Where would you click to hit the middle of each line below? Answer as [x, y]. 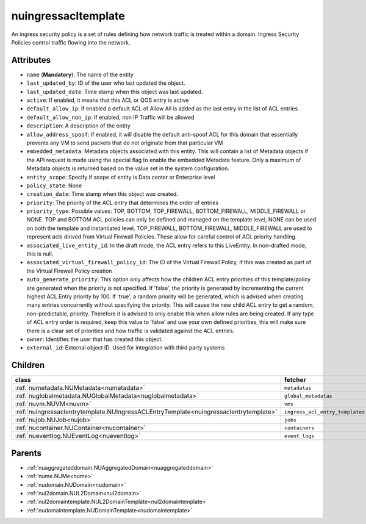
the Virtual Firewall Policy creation [69, 271]
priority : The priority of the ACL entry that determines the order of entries [123, 203]
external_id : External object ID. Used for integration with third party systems [126, 348]
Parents [27, 453]
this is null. [40, 254]
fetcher [295, 380]
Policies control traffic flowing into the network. [71, 42]
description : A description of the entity [78, 126]
